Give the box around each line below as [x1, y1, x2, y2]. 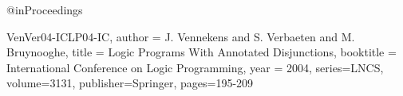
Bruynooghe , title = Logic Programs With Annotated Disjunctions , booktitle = [6, 44, 397, 60]
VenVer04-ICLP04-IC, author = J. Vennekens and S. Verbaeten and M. [6, 28, 355, 44]
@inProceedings [6, 2, 83, 17]
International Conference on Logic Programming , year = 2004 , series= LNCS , [6, 59, 384, 75]
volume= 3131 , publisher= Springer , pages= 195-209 [6, 75, 254, 91]
